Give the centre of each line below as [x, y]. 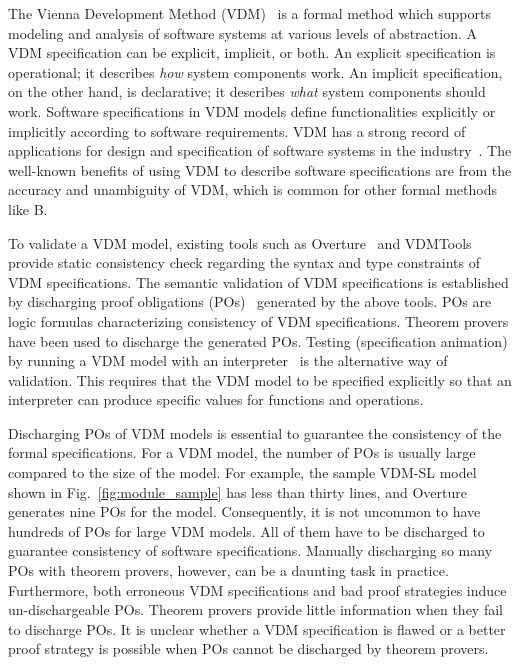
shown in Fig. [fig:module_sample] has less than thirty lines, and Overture [237, 491]
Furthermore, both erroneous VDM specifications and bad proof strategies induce [257, 589]
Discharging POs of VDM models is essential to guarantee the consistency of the [255, 432]
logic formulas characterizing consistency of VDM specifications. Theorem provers [258, 320]
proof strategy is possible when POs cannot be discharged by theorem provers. [248, 648]
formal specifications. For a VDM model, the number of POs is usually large [242, 452]
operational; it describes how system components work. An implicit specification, [255, 71]
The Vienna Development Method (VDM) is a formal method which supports [249, 13]
